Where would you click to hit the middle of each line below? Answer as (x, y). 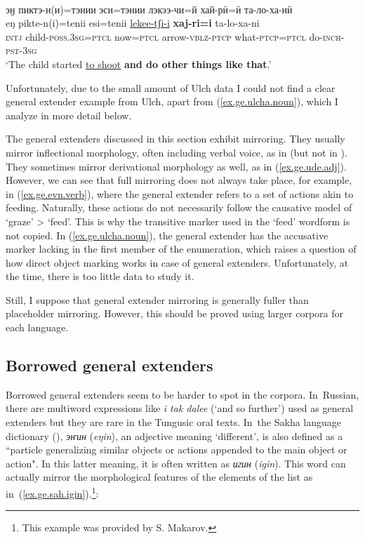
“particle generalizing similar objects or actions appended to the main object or (177, 450)
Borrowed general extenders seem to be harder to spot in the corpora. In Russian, (182, 394)
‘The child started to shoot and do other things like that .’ (139, 64)
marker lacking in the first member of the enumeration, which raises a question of (181, 249)
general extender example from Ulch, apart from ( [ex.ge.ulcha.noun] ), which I (172, 101)
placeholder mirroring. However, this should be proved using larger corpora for (174, 313)
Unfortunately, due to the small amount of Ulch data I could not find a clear (171, 87)
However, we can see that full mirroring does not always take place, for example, (179, 180)
